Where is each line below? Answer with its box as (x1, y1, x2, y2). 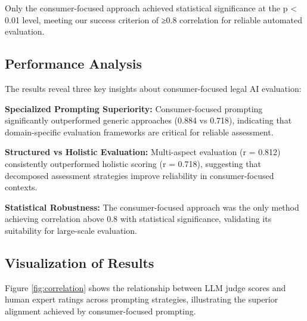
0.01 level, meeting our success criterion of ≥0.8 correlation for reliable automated (5, 13, 302, 26)
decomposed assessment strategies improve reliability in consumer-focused (5, 169, 274, 181)
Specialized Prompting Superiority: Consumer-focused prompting (5, 102, 263, 115)
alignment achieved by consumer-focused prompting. (5, 304, 196, 317)
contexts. (5, 181, 38, 193)
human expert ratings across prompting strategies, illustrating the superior (5, 293, 278, 305)
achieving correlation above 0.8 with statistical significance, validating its (5, 212, 272, 225)
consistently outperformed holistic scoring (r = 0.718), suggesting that (5, 157, 261, 169)
